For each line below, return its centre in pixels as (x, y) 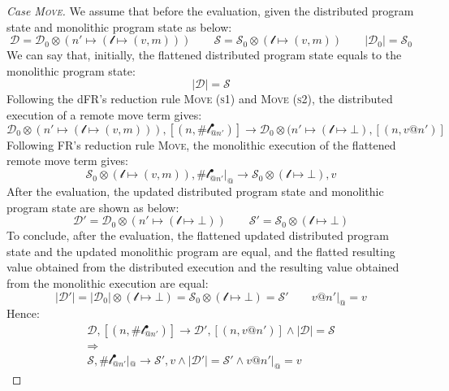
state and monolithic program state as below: (119, 26)
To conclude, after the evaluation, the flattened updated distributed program (198, 235)
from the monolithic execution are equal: (108, 283)
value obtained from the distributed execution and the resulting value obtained (203, 267)
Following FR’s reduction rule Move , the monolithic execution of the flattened (201, 144)
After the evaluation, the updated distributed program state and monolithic (195, 191)
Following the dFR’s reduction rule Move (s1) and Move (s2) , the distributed (200, 99)
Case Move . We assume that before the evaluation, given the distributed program (210, 11)
